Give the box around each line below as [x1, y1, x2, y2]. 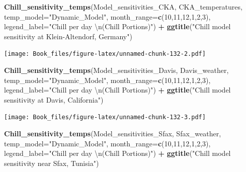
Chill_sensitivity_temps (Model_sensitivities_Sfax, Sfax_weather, [4, 128, 221, 139]
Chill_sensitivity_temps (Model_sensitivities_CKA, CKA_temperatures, [4, 2, 242, 12]
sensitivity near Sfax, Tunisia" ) [4, 157, 99, 168]
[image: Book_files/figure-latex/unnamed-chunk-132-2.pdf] [4, 50, 206, 58]
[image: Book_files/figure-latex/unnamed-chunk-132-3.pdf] [4, 114, 206, 121]
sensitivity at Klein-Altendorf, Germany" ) [4, 31, 132, 41]
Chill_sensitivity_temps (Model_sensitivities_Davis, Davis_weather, [4, 65, 229, 75]
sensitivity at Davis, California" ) [4, 94, 104, 105]
